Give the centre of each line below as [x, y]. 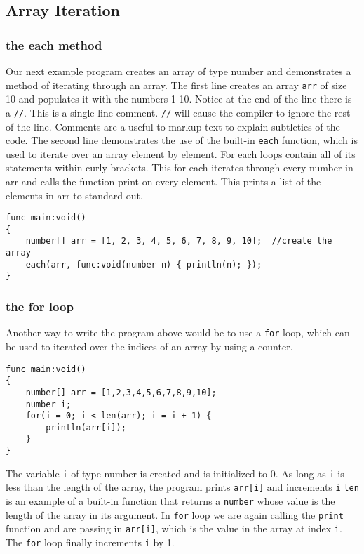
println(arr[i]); [86, 427]
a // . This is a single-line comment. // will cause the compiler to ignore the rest [178, 112]
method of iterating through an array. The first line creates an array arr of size [176, 85]
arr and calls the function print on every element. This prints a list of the [163, 181]
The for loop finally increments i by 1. [90, 542]
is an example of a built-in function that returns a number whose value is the [170, 501]
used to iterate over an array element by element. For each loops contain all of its [181, 153]
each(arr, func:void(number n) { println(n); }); [144, 264]
